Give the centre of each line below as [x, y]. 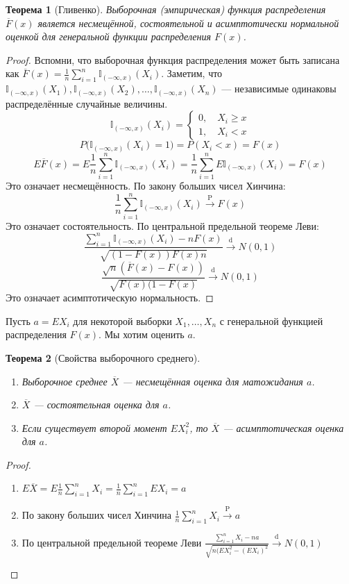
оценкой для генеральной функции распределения [109, 36]
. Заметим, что [192, 73]
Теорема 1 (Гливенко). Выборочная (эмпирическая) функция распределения [166, 9]
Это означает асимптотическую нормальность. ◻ [110, 298]
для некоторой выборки [122, 320]
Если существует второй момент [94, 427]
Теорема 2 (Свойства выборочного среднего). [103, 357]
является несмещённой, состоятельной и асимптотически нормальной [188, 23]
